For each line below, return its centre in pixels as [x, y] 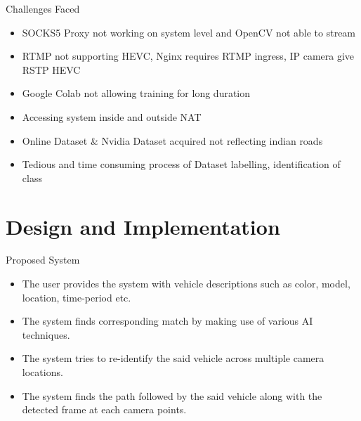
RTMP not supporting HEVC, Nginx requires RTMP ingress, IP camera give [188, 56]
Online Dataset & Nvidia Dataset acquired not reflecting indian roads [172, 140]
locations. [42, 372]
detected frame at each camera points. [104, 409]
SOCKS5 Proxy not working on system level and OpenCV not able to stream [189, 32]
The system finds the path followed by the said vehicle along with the [172, 395]
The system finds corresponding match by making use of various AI [168, 321]
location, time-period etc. [77, 297]
